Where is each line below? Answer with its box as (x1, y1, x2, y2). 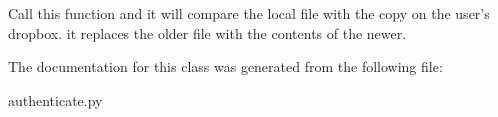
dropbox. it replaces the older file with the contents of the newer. (8, 22, 407, 43)
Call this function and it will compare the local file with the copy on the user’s (8, 3, 490, 23)
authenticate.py (8, 89, 103, 110)
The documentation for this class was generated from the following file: (8, 56, 443, 77)
